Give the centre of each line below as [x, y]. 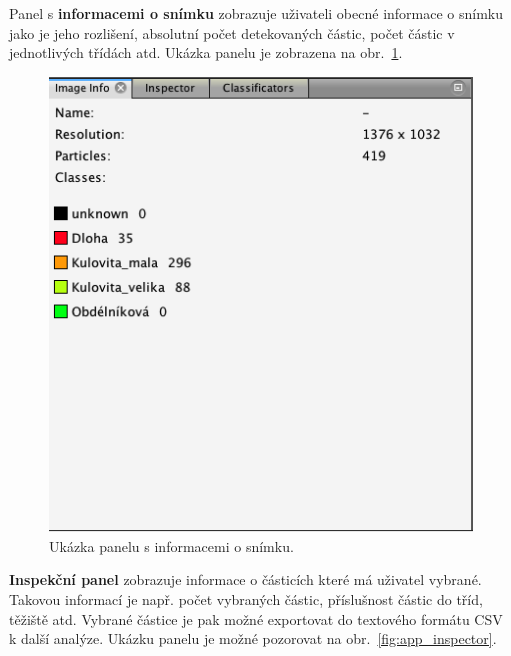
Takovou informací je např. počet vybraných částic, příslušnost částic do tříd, [246, 598]
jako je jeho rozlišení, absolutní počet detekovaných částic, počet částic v [232, 32]
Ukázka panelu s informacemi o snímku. [171, 545]
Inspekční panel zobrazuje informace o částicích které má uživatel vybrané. [245, 579]
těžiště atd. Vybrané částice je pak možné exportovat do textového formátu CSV [256, 618]
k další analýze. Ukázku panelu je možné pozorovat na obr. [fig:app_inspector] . [253, 638]
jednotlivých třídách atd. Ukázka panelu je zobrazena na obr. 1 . [206, 52]
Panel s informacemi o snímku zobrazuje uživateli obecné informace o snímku [256, 13]
